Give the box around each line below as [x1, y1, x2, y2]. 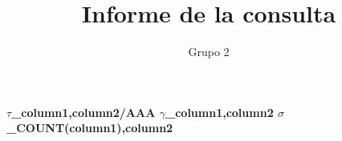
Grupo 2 [188, 43, 230, 60]
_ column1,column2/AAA [11, 103, 156, 120]
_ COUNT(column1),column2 [6, 119, 173, 136]
